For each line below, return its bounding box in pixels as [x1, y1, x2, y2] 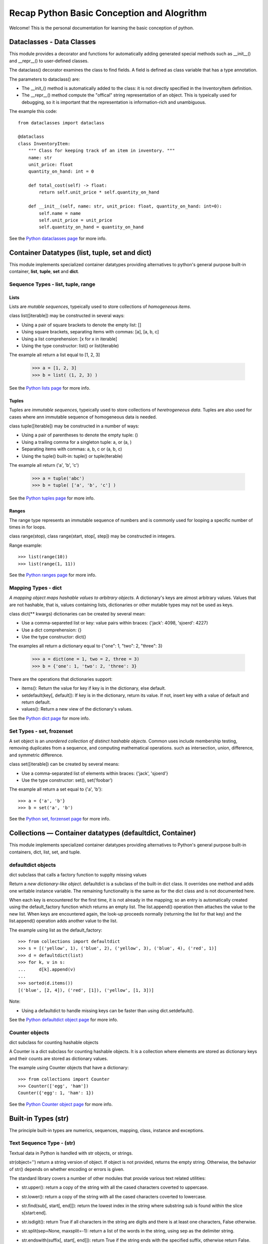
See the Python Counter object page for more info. [9, 1101, 113, 1107]
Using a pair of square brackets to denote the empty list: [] [21, 321, 141, 328]
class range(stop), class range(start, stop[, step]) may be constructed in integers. [9, 533, 176, 539]
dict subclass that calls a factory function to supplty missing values [9, 871, 147, 878]
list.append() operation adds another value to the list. [9, 918, 118, 924]
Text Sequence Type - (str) [9, 1140, 75, 1146]
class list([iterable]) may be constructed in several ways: [9, 312, 125, 318]
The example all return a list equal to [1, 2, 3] [9, 352, 100, 358]
